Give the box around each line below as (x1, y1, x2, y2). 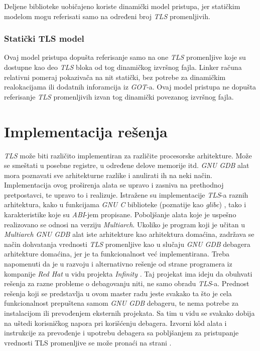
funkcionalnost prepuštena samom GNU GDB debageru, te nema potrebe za (4, 298, 238, 308)
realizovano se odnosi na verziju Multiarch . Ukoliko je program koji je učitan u (4, 219, 245, 229)
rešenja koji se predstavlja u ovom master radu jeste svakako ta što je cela (4, 288, 232, 298)
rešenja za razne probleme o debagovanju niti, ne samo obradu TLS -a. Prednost (4, 278, 249, 289)
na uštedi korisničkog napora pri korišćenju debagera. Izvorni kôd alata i (4, 317, 227, 328)
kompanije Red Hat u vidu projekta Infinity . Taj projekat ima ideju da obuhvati (4, 268, 252, 279)
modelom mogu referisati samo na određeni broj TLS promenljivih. (4, 11, 210, 21)
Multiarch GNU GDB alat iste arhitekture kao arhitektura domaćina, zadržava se (4, 229, 254, 239)
